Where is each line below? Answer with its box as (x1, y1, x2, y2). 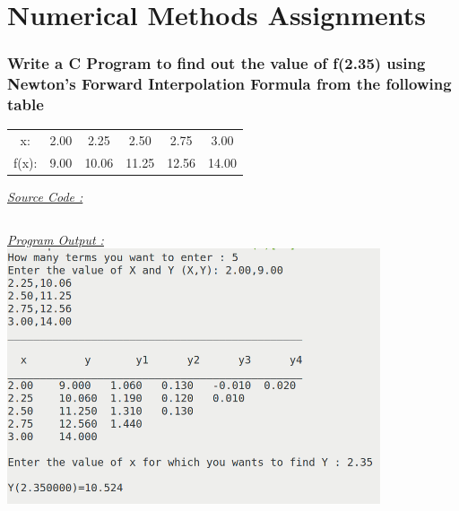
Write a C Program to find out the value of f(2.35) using (7, 52, 426, 74)
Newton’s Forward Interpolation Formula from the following (7, 73, 452, 95)
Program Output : (7, 230, 104, 248)
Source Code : (7, 187, 83, 206)
